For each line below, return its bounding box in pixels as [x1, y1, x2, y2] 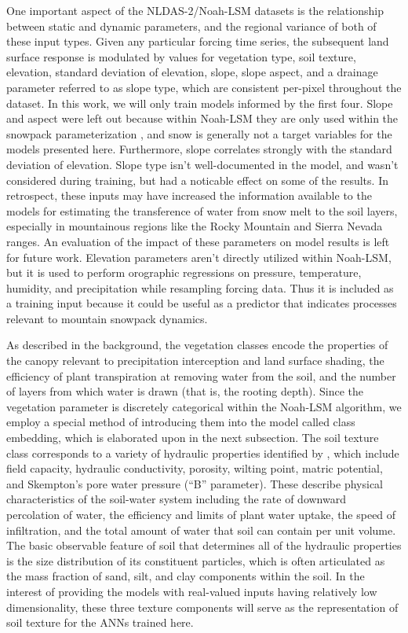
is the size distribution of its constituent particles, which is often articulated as [6, 552, 385, 569]
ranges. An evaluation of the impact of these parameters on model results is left [6, 233, 390, 249]
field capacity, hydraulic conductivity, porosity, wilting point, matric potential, [6, 460, 383, 477]
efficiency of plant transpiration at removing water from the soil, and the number [6, 367, 396, 384]
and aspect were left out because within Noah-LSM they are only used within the [6, 110, 399, 127]
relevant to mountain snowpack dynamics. [6, 310, 208, 326]
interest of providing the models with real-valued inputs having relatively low [6, 583, 377, 599]
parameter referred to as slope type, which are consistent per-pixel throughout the [6, 79, 402, 95]
